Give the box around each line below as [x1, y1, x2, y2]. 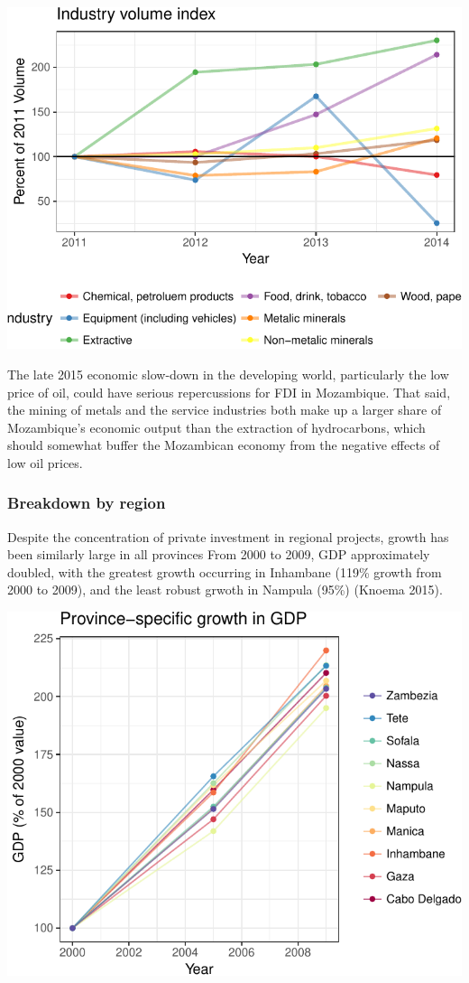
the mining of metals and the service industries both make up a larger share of [7, 400, 442, 419]
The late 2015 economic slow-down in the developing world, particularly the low [7, 364, 449, 383]
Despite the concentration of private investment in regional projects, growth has [7, 527, 449, 546]
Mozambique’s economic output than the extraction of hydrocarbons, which [7, 417, 426, 436]
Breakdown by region [7, 491, 166, 514]
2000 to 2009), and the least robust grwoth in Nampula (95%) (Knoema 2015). [7, 580, 443, 599]
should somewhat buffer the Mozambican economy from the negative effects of [7, 435, 440, 454]
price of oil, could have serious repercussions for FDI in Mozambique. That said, [7, 382, 451, 401]
